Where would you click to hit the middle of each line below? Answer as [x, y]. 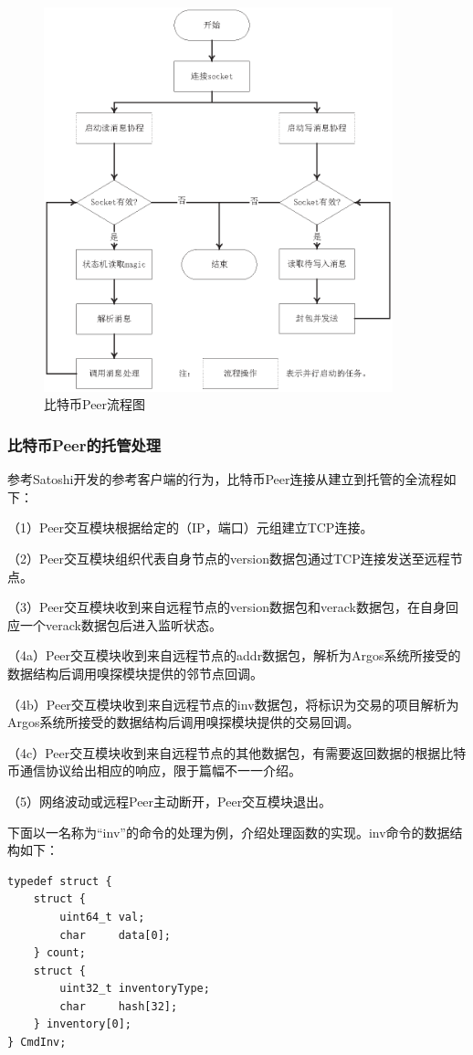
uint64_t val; [102, 917]
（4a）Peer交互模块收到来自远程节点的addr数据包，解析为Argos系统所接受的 [234, 655]
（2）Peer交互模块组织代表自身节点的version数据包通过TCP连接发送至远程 [229, 559]
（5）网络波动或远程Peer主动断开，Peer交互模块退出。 [170, 801]
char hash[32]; [119, 1006]
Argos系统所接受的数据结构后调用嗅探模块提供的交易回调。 [184, 722]
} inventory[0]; [83, 1024]
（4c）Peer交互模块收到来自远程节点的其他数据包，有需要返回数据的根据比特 [237, 752]
